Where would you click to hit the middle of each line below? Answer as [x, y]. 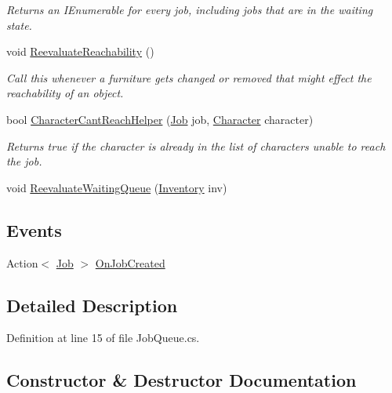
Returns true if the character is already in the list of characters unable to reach [196, 146]
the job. [24, 161]
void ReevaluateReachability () [80, 51]
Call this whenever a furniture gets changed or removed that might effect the [189, 77]
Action [22, 262]
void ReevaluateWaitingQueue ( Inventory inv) [117, 187]
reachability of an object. [65, 93]
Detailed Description [92, 305]
